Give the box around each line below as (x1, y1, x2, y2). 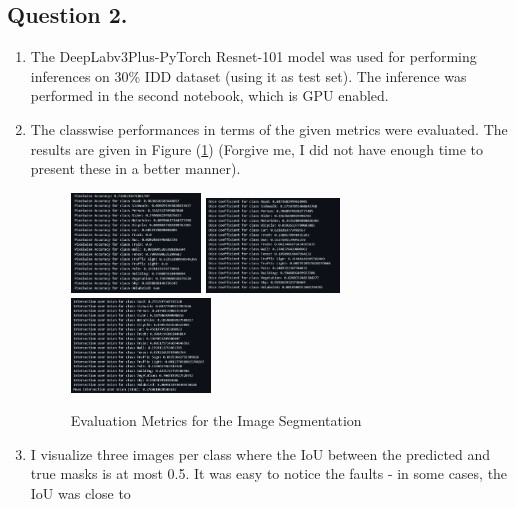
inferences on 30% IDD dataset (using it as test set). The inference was (30, 65, 467, 86)
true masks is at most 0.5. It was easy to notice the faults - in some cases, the (30, 463, 508, 484)
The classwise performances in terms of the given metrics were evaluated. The (30, 118, 508, 139)
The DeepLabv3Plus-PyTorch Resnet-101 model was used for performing (30, 46, 477, 67)
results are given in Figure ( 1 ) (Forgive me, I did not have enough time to (30, 138, 483, 159)
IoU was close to (30, 482, 131, 503)
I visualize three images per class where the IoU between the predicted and (30, 443, 491, 464)
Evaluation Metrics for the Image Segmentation (70, 410, 362, 431)
